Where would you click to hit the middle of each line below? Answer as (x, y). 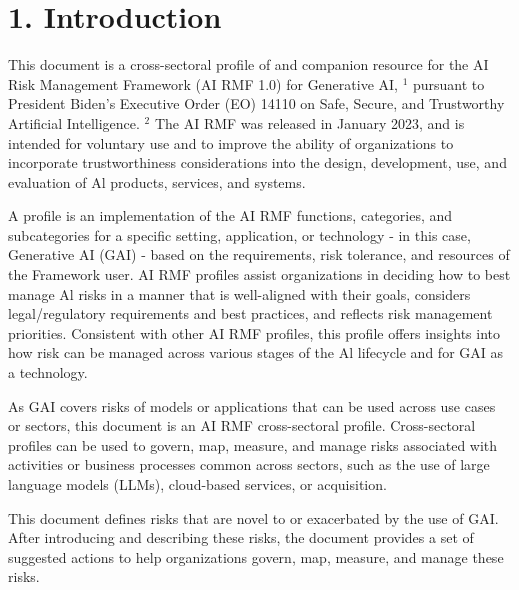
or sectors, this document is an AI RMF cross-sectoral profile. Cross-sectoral (242, 425)
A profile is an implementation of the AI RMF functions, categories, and (230, 215)
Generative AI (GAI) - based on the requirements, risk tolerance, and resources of (259, 254)
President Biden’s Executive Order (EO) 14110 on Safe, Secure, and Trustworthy (256, 103)
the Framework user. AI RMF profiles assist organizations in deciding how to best (259, 274)
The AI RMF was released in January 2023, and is (309, 122)
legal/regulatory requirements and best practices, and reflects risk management (250, 313)
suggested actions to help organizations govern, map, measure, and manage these (256, 556)
